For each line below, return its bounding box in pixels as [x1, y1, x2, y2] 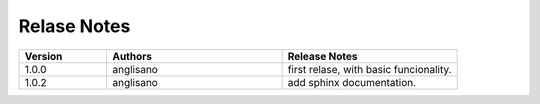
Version [24, 49, 63, 63]
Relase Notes [18, 15, 131, 37]
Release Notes [287, 49, 359, 63]
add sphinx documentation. [287, 75, 417, 89]
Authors [111, 49, 153, 63]
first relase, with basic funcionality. [287, 62, 452, 76]
